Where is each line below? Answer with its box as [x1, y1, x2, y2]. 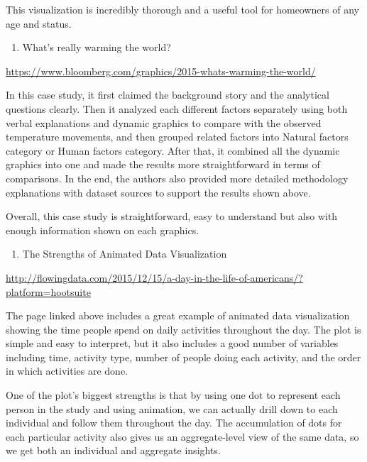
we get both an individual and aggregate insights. [6, 443, 221, 458]
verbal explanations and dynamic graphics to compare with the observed [6, 115, 322, 130]
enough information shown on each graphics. [6, 222, 199, 237]
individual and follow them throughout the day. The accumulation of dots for [6, 415, 342, 430]
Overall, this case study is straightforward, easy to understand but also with [6, 209, 338, 224]
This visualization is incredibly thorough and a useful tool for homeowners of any [6, 2, 359, 16]
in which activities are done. [6, 363, 128, 378]
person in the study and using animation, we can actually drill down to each [6, 401, 338, 416]
